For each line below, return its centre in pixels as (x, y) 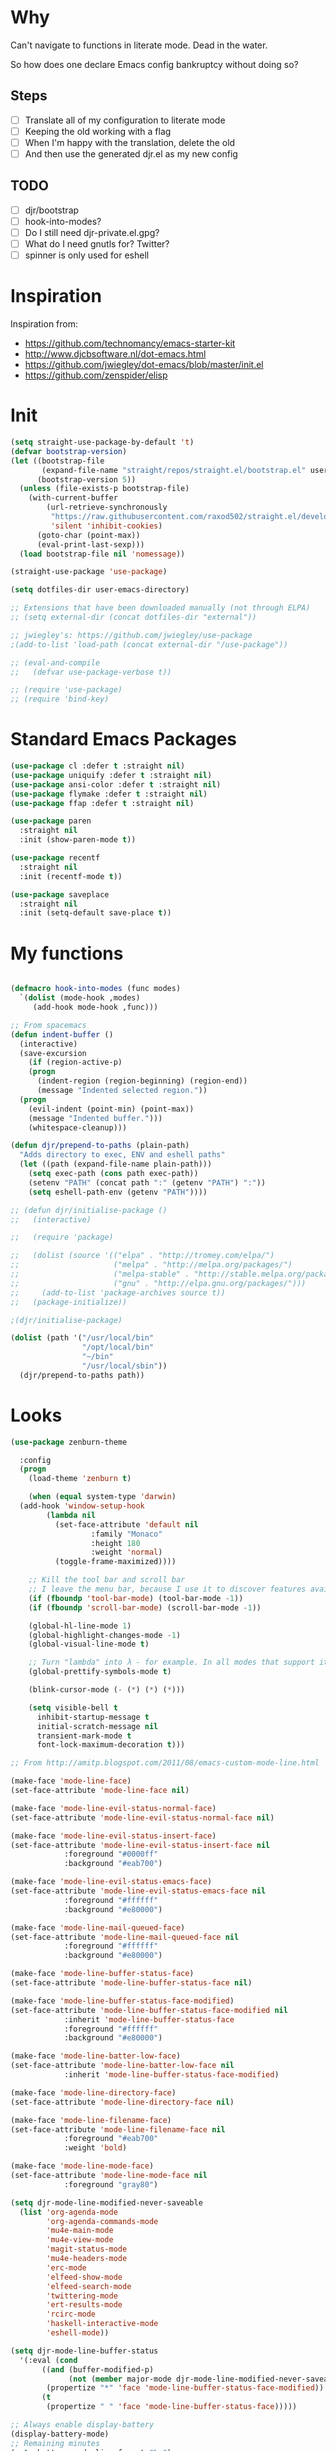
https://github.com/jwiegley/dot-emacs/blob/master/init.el (144, 365)
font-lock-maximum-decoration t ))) (111, 1745)
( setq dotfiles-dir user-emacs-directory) (100, 590)
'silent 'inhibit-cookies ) (106, 526)
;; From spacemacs (48, 1025)
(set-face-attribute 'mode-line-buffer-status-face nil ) (131, 1983)
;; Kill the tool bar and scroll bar (107, 1580)
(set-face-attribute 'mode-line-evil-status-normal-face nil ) (142, 1817)
